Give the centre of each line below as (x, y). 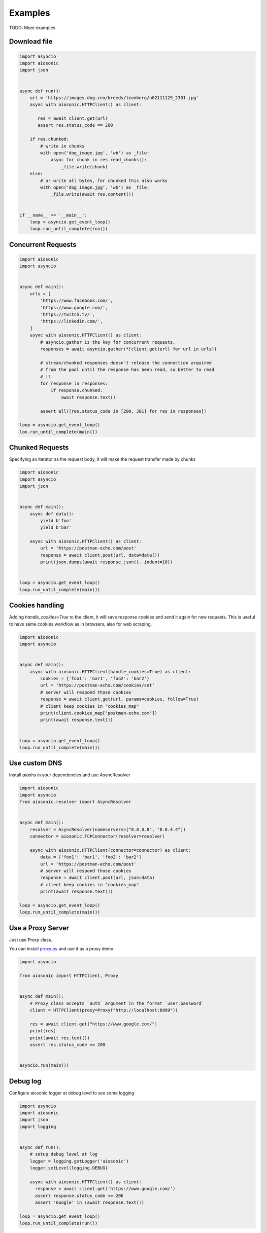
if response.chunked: (77, 390)
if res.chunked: (49, 139)
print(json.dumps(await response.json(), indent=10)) (106, 562)
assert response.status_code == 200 (79, 1196)
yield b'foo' (56, 521)
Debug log (25, 1081)
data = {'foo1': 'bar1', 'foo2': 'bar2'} (91, 857)
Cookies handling (36, 605)
